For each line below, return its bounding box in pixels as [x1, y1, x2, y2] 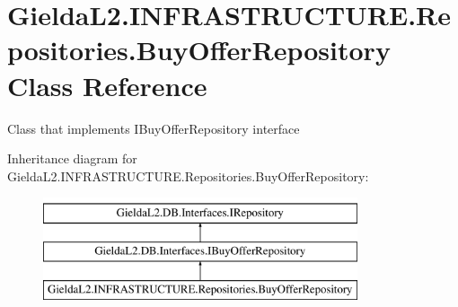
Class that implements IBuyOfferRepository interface [7, 118, 300, 137]
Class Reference [7, 66, 207, 103]
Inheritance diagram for [7, 149, 137, 168]
